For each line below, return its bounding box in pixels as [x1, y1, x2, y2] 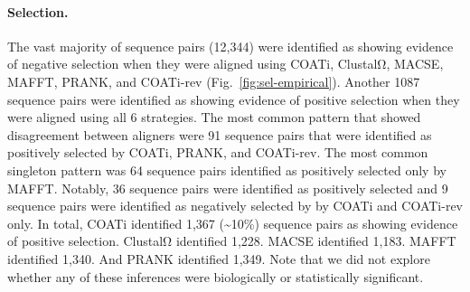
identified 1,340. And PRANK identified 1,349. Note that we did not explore [7, 249, 430, 268]
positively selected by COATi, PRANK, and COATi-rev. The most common [7, 143, 428, 162]
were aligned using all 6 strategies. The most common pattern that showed [7, 108, 421, 127]
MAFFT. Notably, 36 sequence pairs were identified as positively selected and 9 [7, 178, 448, 197]
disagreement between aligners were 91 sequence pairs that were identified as [7, 125, 432, 144]
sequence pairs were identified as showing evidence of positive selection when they [7, 89, 460, 108]
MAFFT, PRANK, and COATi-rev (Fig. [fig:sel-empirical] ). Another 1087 [7, 71, 420, 90]
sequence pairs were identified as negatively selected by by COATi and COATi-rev [7, 196, 463, 215]
